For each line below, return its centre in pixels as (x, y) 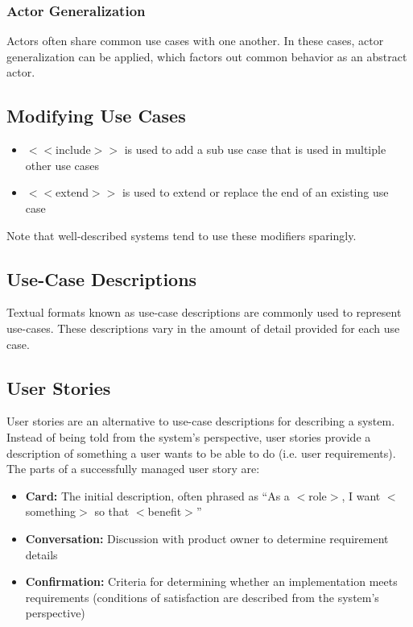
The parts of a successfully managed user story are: (133, 469)
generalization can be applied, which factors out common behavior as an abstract (207, 56)
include (73, 149)
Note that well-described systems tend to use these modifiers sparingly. (182, 235)
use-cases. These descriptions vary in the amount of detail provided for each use (203, 328)
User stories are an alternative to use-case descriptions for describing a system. (201, 421)
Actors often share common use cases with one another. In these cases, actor (195, 41)
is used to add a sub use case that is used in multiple (255, 149)
